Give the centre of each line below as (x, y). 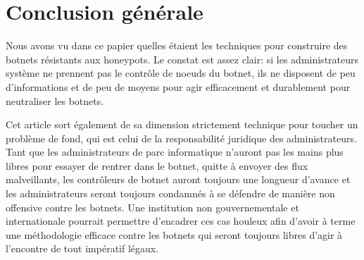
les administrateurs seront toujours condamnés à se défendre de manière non (170, 193)
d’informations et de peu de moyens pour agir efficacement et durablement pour (178, 86)
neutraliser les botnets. (55, 100)
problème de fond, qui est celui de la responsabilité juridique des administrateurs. (181, 138)
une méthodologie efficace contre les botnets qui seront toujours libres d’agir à (174, 234)
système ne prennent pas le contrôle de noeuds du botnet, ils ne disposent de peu (181, 73)
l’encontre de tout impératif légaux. (82, 248)
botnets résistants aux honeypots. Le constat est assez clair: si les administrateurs (182, 59)
